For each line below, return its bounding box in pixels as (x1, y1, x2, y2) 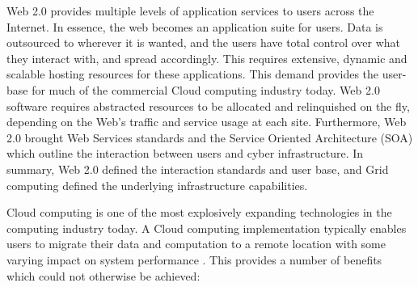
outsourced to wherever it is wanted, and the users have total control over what (6, 34, 401, 51)
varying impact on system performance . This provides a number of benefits (6, 251, 382, 268)
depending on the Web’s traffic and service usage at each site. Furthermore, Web (6, 113, 407, 130)
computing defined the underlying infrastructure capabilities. (6, 176, 308, 193)
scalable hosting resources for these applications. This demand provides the (6, 65, 379, 82)
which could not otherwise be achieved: (6, 267, 201, 284)
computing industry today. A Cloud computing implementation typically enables (6, 219, 407, 236)
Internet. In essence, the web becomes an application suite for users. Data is (6, 18, 383, 35)
